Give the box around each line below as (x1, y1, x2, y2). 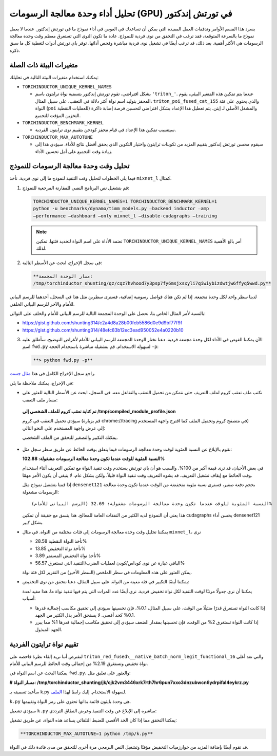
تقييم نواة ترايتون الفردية (9, 640, 79, 649)
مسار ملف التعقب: (22, 396, 58, 403)
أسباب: (22, 595, 36, 601)
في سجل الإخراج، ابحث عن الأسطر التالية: (22, 260, 103, 266)
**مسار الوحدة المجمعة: (33, 273, 93, 279)
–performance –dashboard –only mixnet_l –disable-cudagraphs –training (33, 213, 217, 218)
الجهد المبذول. (35, 626, 63, 632)
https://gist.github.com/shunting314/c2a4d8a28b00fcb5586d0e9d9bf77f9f (22, 320, 183, 326)
